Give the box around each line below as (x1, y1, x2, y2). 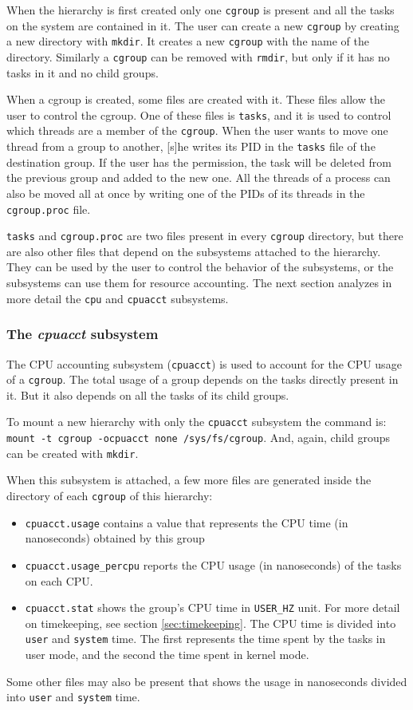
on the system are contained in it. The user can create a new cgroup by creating (6, 17, 399, 34)
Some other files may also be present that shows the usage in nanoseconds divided (6, 673, 407, 689)
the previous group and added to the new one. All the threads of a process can (6, 169, 391, 186)
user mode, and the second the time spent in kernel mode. (25, 646, 309, 663)
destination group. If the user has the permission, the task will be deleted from (6, 153, 391, 170)
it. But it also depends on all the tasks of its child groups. (6, 386, 289, 403)
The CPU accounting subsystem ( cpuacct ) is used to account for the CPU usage (6, 355, 402, 372)
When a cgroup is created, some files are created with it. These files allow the (6, 91, 385, 108)
